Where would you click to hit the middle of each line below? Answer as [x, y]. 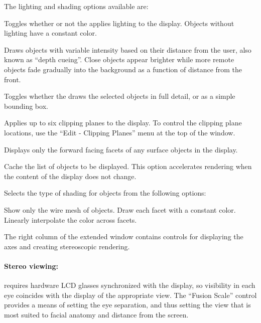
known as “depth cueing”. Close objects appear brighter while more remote [119, 59]
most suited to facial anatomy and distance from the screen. [96, 314]
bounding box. [26, 106]
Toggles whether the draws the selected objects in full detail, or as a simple [120, 96]
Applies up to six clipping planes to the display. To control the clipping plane [123, 123]
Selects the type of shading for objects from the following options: [105, 193]
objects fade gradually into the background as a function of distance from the [123, 69]
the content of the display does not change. [70, 176]
